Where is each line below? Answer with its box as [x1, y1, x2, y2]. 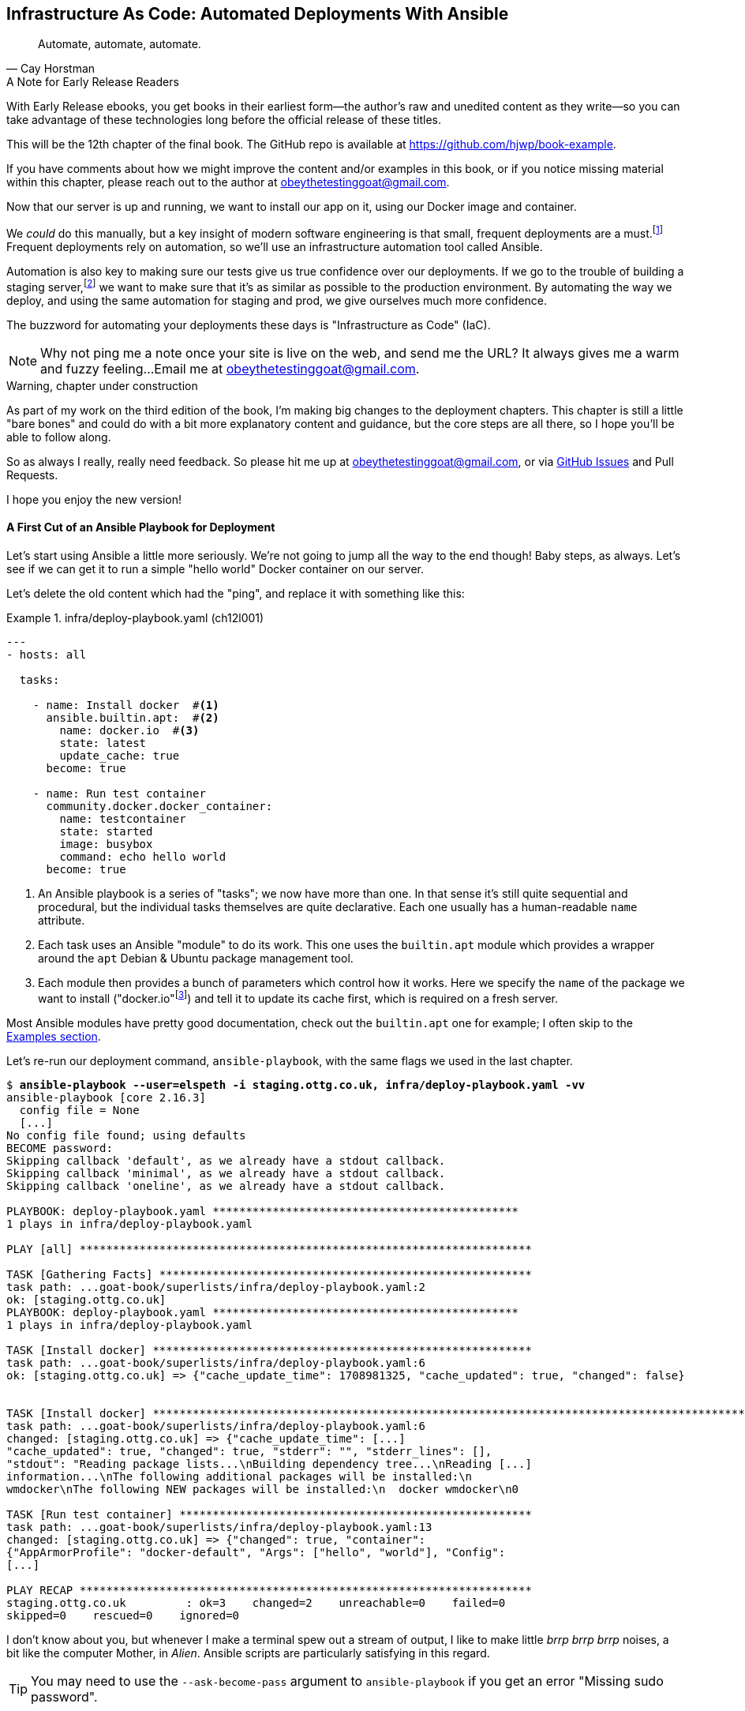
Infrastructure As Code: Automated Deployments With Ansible [6, 4, 509, 24]
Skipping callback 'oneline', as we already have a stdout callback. [6, 1179, 446, 1192]
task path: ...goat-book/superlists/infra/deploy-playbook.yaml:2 [6, 1280, 426, 1293]
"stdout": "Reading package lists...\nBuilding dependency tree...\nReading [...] [6, 1457, 532, 1470]
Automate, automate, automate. [38, 37, 201, 51]
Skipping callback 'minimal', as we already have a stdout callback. [6, 1166, 446, 1180]
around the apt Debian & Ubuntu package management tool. [38, 951, 354, 965]
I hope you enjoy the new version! [6, 492, 182, 506]
